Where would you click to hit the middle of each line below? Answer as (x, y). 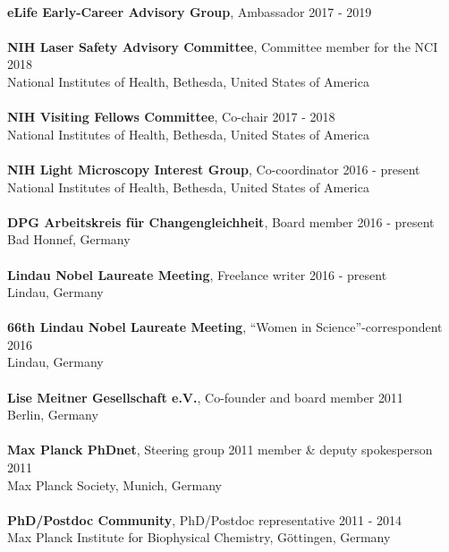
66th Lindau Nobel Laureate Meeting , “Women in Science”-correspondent (225, 327)
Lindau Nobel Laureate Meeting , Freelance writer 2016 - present (197, 274)
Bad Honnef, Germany (69, 239)
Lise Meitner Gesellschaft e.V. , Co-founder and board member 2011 (205, 397)
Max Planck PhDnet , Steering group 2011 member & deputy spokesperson (220, 450)
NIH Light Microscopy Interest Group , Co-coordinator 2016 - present (214, 169)
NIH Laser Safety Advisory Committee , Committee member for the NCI (223, 46)
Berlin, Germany (53, 415)
